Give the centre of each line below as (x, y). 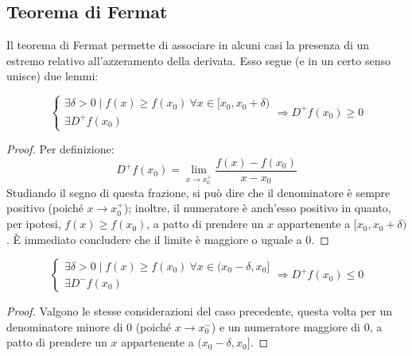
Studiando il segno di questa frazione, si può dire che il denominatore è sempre (198, 192)
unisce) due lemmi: (52, 76)
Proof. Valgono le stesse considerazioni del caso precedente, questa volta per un (200, 311)
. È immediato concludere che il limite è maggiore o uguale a (154, 239)
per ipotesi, (34, 224)
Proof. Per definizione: (60, 149)
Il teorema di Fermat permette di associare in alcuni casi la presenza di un (188, 45)
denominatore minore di (65, 326)
